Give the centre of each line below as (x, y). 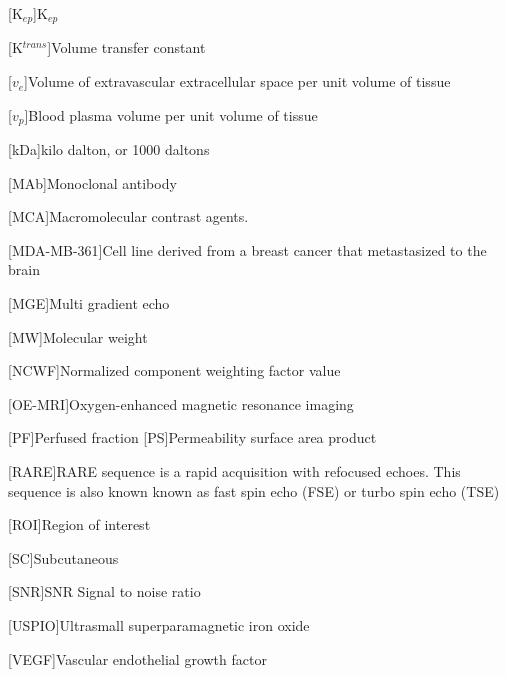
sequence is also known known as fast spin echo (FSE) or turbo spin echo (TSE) (254, 490)
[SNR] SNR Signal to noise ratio (104, 591)
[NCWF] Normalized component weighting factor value (174, 370)
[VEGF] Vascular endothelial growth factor (137, 658)
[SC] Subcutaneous (63, 557)
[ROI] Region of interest (79, 524)
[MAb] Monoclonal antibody (92, 182)
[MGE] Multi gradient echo (89, 303)
